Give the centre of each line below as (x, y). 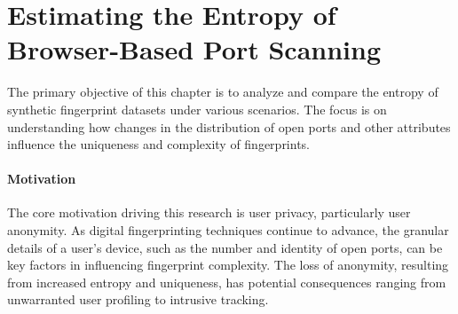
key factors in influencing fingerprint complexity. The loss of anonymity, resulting (228, 265)
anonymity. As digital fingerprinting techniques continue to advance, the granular (228, 230)
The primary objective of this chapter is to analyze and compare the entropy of (223, 92)
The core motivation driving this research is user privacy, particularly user (209, 212)
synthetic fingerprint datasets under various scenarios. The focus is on (197, 109)
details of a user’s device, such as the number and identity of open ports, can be (225, 247)
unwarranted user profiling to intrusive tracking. (138, 299)
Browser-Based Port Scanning (194, 49)
